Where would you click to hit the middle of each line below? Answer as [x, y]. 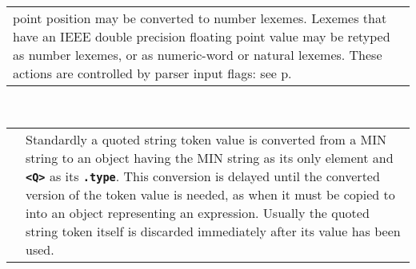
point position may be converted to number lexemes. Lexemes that [200, 18]
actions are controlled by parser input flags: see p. [152, 73]
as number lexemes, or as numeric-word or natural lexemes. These [198, 55]
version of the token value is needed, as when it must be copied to [210, 194]
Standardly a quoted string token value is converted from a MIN [206, 139]
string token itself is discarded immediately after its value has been [213, 231]
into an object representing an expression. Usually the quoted [198, 212]
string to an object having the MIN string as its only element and [210, 157]
